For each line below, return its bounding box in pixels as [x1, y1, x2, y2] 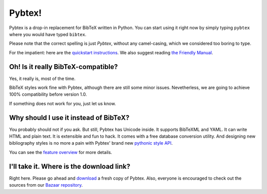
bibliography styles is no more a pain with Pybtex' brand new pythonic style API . [9, 140, 173, 146]
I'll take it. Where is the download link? [9, 162, 131, 170]
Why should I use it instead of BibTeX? [9, 114, 130, 122]
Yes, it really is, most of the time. [9, 76, 76, 81]
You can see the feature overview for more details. [9, 149, 112, 155]
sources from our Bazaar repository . [9, 182, 83, 188]
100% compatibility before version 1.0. [9, 91, 87, 97]
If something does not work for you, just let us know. [9, 100, 116, 106]
